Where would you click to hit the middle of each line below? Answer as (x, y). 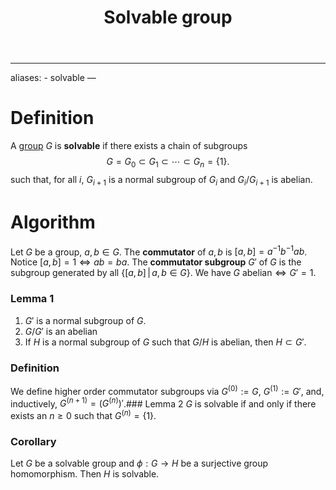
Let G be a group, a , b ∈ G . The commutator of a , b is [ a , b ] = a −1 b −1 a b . (159, 251)
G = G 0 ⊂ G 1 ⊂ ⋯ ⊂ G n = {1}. (168, 163)
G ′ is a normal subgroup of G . (85, 320)
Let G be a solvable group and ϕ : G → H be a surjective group (139, 463)
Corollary (33, 441)
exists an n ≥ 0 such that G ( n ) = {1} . (83, 414)
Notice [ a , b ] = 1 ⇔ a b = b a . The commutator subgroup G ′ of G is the (156, 262)
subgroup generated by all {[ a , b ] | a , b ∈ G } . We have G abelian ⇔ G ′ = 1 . (163, 273)
